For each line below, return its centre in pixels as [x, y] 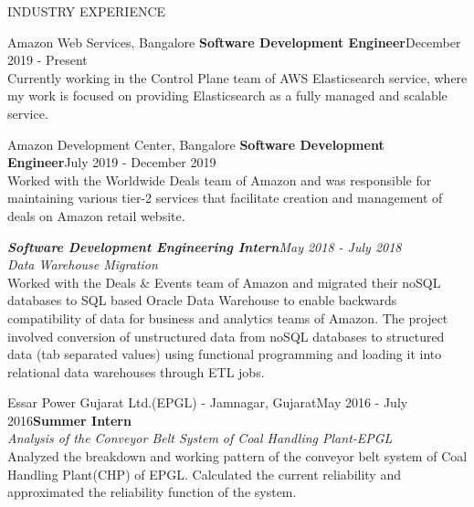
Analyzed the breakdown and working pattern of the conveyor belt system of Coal [237, 456]
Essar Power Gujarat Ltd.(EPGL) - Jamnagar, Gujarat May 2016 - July [208, 402]
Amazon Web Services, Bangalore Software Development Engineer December [234, 42]
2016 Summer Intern [69, 420]
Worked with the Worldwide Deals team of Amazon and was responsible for [220, 180]
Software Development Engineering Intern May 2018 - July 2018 [205, 246]
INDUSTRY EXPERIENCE [87, 11]
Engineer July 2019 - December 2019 [112, 162]
